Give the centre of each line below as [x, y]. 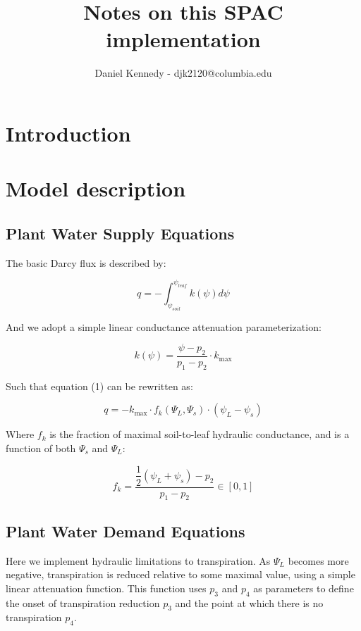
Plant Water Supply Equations [120, 233]
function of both [41, 448]
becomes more [318, 560]
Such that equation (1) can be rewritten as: [99, 386]
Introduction [68, 133]
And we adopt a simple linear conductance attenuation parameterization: [164, 326]
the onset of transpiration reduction [83, 602]
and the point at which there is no [249, 602]
